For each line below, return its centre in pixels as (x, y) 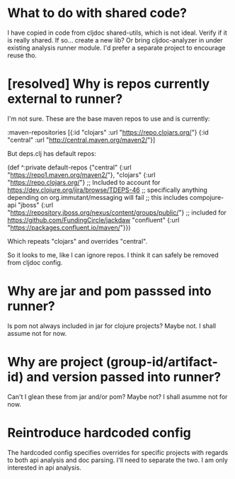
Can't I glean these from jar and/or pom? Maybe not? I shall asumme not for (117, 396)
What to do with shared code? (97, 13)
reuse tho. (22, 55)
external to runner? (65, 99)
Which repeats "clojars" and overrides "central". (77, 241)
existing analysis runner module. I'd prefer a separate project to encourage (116, 47)
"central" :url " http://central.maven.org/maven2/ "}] (81, 140)
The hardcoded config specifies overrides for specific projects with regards (118, 452)
